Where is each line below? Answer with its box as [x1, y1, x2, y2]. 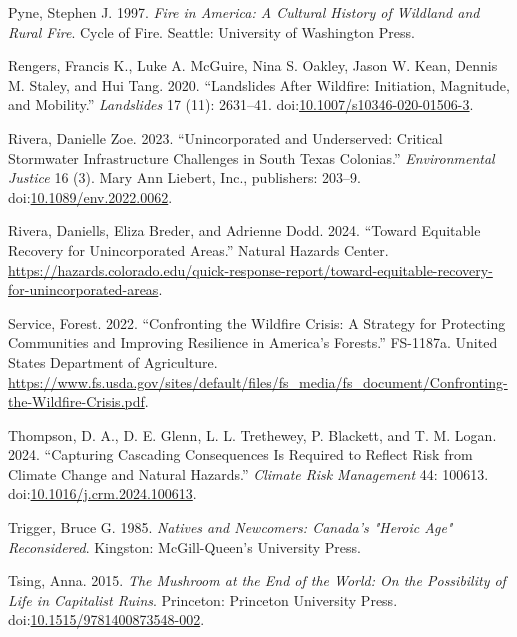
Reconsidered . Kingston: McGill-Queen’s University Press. [8, 536, 361, 557]
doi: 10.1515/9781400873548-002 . [8, 609, 205, 630]
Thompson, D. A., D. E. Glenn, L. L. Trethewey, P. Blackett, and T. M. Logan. [8, 424, 497, 445]
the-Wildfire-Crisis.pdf [8, 391, 145, 412]
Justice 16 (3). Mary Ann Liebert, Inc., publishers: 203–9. [8, 167, 361, 188]
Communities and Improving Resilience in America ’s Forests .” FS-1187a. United [8, 332, 498, 353]
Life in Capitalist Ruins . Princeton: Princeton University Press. [8, 589, 398, 610]
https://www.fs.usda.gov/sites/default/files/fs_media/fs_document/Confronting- [8, 371, 508, 392]
